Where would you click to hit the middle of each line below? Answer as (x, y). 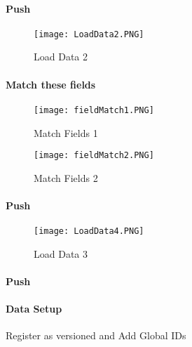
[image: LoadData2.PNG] (89, 34)
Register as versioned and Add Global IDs (96, 335)
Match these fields (51, 84)
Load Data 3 (61, 253)
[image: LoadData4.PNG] (89, 231)
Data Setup (34, 309)
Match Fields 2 (66, 177)
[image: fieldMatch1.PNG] (94, 110)
